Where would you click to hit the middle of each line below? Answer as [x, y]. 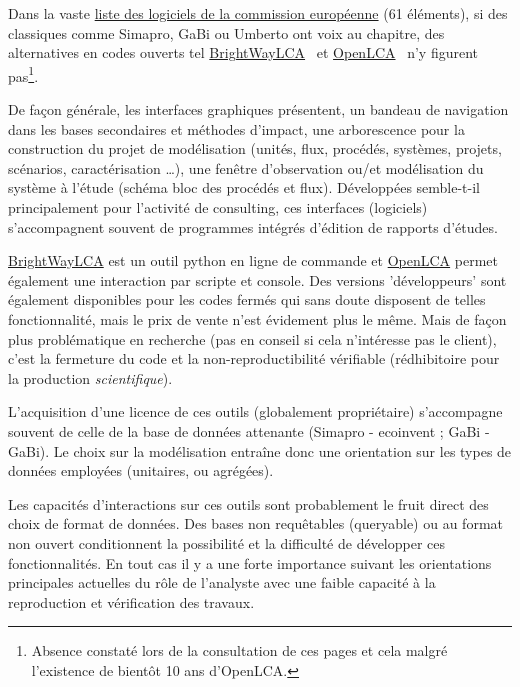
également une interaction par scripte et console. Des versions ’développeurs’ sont [257, 279]
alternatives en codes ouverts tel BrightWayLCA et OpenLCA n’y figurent [243, 52]
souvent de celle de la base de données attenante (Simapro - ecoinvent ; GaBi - [249, 430]
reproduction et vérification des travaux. [131, 601]
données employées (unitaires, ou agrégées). [141, 470]
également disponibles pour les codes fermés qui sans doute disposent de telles [247, 299]
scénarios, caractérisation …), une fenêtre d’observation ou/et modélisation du [246, 167]
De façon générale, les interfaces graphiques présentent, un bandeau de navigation [258, 109]
